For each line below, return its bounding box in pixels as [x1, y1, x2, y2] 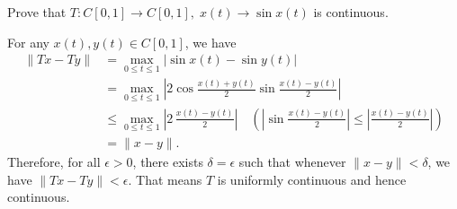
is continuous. [313, 3, 389, 21]
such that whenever [238, 152, 346, 170]
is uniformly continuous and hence [217, 170, 407, 188]
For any [7, 32, 49, 51]
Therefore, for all [7, 152, 101, 170]
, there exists [132, 152, 203, 170]
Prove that [7, 3, 67, 21]
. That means [128, 170, 202, 188]
